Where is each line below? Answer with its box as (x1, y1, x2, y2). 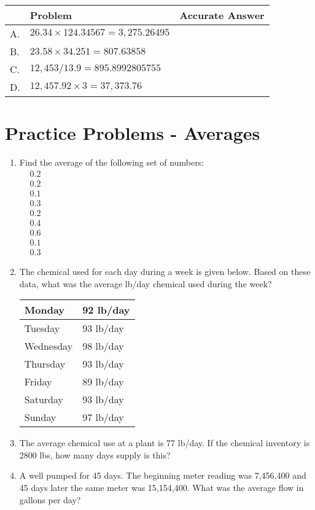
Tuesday (24, 321, 60, 336)
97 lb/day (82, 410, 124, 425)
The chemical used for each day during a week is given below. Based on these (19, 265, 311, 277)
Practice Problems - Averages (5, 120, 260, 145)
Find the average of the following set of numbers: (19, 156, 204, 169)
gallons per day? (19, 493, 81, 506)
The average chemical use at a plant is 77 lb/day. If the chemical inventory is (19, 436, 310, 449)
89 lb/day (82, 374, 124, 389)
